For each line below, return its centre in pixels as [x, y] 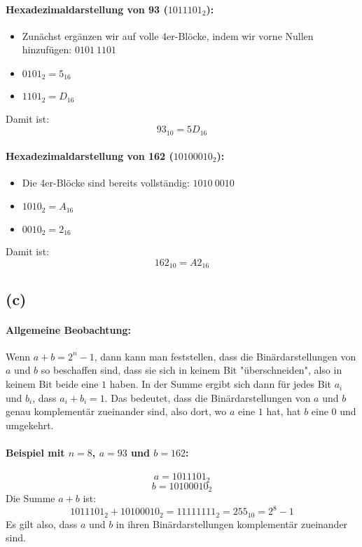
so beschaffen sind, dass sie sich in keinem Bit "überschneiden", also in [192, 370]
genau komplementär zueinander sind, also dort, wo [116, 411]
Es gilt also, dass [42, 524]
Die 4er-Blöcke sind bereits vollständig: [106, 182]
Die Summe [30, 498]
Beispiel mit [35, 453]
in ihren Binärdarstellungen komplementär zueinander [232, 524]
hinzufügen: [47, 49]
